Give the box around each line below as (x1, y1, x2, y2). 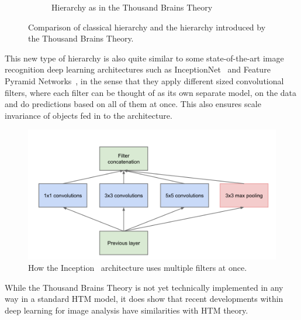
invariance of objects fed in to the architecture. (5, 109, 172, 121)
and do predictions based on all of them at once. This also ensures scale (5, 98, 261, 110)
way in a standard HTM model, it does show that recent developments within (5, 293, 283, 305)
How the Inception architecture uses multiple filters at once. (28, 261, 247, 274)
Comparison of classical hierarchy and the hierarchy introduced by (28, 20, 266, 33)
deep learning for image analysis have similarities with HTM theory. (5, 304, 248, 316)
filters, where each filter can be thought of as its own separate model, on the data (5, 86, 296, 98)
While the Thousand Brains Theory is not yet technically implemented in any (5, 281, 283, 293)
